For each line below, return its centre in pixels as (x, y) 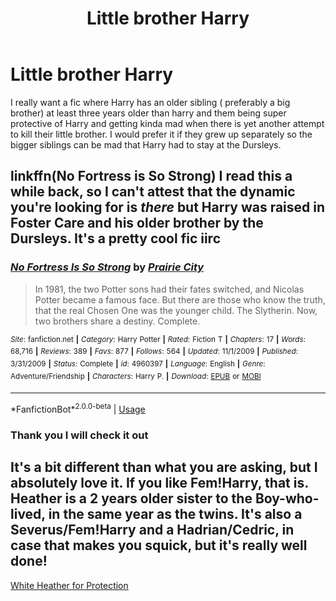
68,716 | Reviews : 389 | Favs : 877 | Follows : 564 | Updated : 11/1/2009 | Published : (154, 352)
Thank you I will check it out (79, 435)
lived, (28, 514)
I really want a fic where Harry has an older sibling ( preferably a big (150, 102)
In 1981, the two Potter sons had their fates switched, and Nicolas (169, 289)
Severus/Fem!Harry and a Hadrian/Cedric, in (152, 530)
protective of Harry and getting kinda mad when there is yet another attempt (167, 123)
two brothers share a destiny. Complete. (117, 321)
